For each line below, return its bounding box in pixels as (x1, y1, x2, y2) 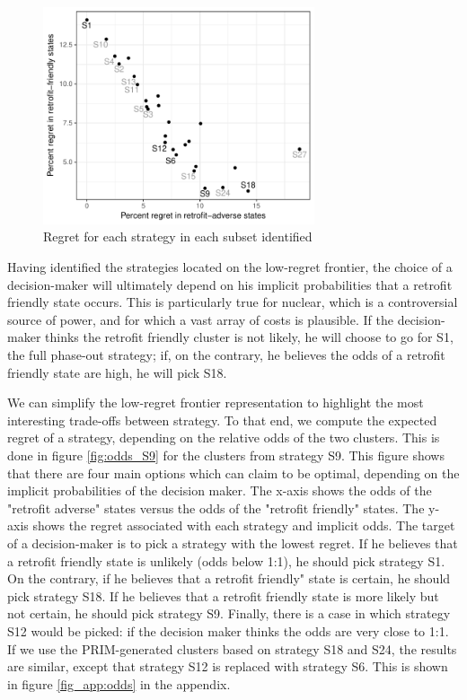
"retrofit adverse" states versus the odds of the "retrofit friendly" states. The (7, 498, 425, 517)
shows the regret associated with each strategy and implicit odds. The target (32, 516, 455, 535)
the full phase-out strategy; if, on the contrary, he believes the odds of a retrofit (7, 346, 445, 364)
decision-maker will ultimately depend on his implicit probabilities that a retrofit (7, 275, 453, 293)
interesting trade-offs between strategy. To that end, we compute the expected (7, 410, 437, 429)
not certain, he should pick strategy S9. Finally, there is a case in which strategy (7, 604, 451, 623)
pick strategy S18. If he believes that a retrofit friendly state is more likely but (7, 586, 439, 605)
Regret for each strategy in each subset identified (43, 227, 313, 246)
